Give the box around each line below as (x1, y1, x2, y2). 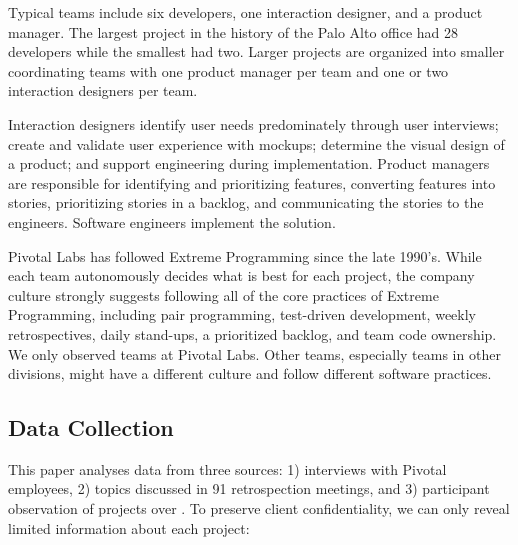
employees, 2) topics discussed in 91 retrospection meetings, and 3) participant (8, 478, 490, 499)
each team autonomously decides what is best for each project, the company (8, 265, 475, 286)
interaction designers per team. (8, 80, 198, 101)
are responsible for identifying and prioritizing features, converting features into (8, 172, 496, 193)
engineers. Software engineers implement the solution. (8, 211, 336, 232)
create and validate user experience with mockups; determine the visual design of (8, 133, 505, 154)
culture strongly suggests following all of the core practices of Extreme (8, 284, 439, 305)
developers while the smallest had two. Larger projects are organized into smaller (8, 41, 505, 62)
